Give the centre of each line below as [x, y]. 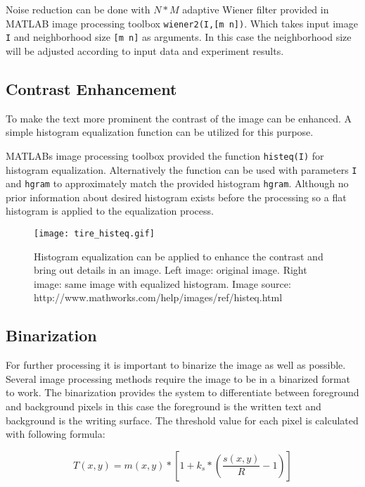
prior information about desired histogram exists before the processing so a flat [176, 197]
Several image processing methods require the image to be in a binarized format [178, 378]
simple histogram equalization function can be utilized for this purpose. [160, 132]
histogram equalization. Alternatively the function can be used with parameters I [181, 169]
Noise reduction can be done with [78, 9]
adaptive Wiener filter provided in [256, 9]
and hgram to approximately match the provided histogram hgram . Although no [177, 183]
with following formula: [56, 434]
